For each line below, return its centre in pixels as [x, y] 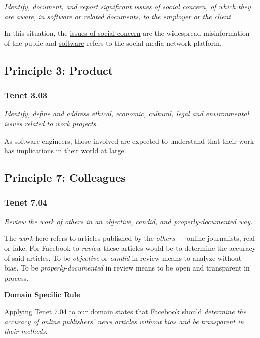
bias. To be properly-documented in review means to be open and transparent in [127, 268]
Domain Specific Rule [42, 294]
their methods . [26, 331]
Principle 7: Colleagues [65, 178]
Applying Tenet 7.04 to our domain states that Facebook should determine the [125, 311]
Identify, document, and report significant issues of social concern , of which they [127, 6]
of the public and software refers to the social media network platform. [113, 43]
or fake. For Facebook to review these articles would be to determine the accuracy [130, 248]
